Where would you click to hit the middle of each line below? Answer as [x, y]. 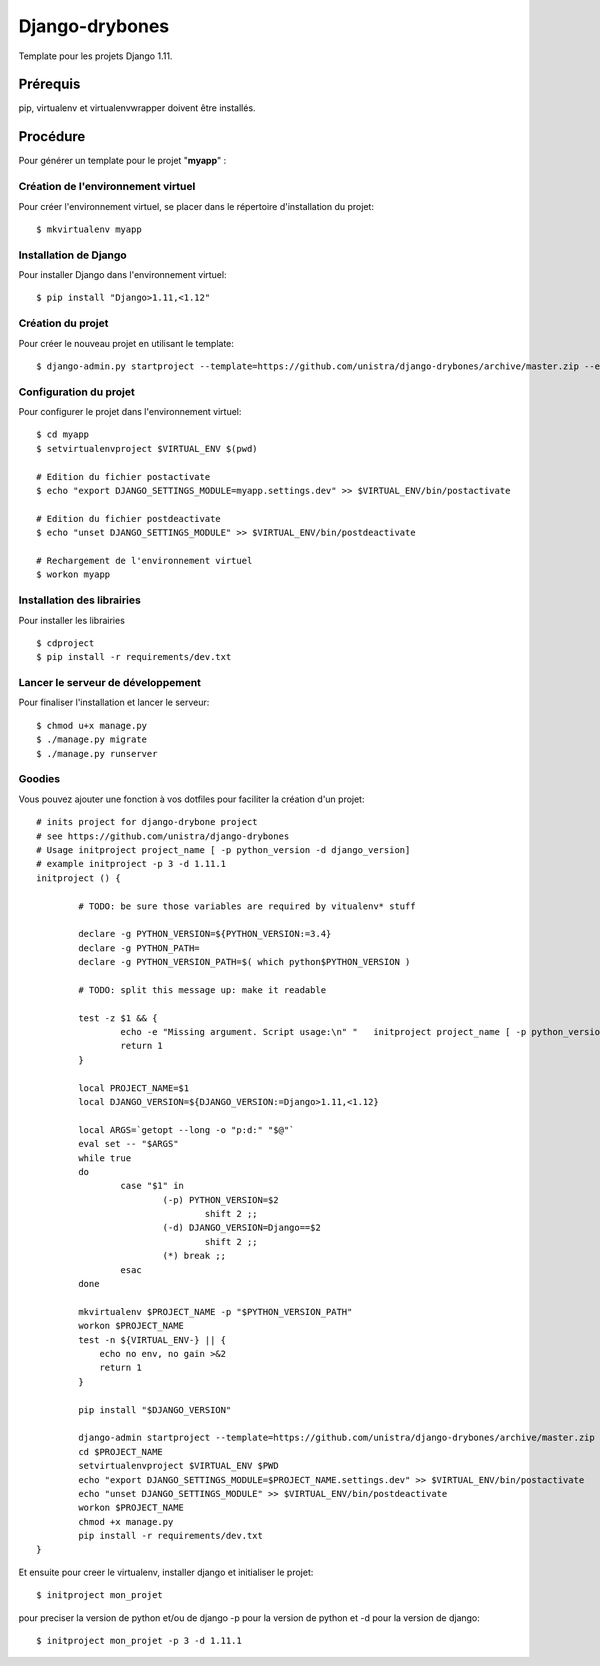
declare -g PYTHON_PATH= [139, 948]
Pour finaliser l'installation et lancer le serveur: [114, 702]
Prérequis [49, 84]
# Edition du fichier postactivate [123, 476]
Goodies [39, 779]
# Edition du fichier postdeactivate [129, 518]
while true [105, 1158]
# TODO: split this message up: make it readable [202, 989]
